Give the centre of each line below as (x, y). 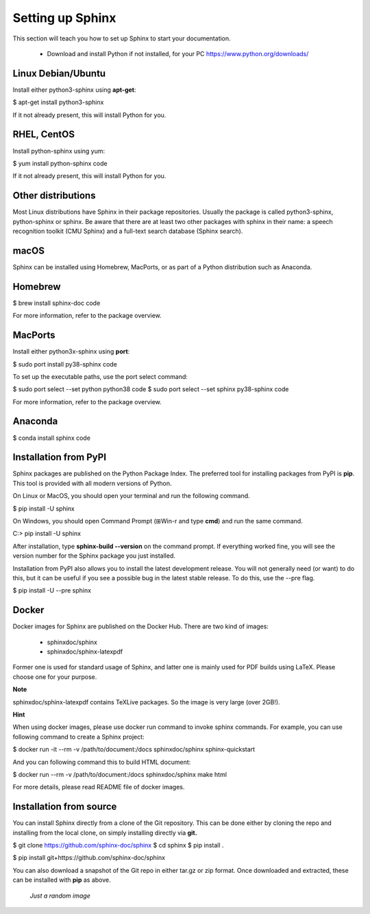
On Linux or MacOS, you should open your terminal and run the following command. (131, 496)
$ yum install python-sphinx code (60, 163)
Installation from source (65, 807)
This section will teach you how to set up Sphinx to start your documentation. (122, 38)
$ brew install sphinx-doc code (57, 303)
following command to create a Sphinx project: (78, 737)
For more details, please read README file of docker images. (99, 787)
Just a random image (60, 896)
